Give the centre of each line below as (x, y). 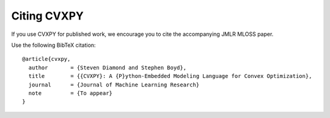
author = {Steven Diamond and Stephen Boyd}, (107, 68)
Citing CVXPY (47, 16)
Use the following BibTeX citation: (53, 45)
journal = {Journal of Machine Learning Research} (114, 85)
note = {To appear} (71, 93)
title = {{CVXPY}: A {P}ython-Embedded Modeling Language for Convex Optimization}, (170, 76)
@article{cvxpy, (46, 59)
